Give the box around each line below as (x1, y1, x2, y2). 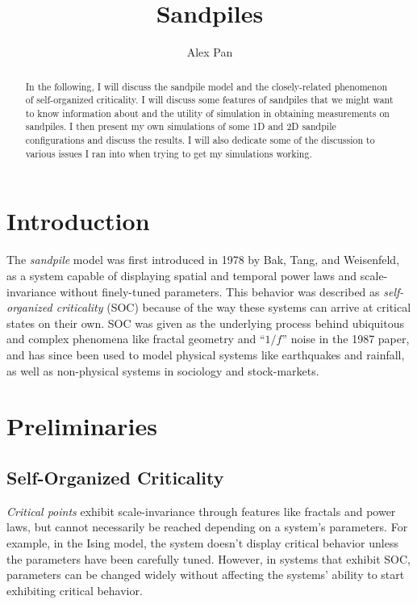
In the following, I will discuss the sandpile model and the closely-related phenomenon (25, 79, 388, 93)
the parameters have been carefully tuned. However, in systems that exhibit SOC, (6, 550, 411, 567)
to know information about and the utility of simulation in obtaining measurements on (25, 106, 390, 120)
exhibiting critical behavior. (6, 581, 143, 598)
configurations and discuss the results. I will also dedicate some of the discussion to (25, 133, 375, 147)
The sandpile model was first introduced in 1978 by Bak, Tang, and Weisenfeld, (6, 251, 400, 268)
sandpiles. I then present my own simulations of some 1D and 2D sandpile (25, 120, 336, 133)
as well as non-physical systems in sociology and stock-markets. (6, 362, 319, 379)
